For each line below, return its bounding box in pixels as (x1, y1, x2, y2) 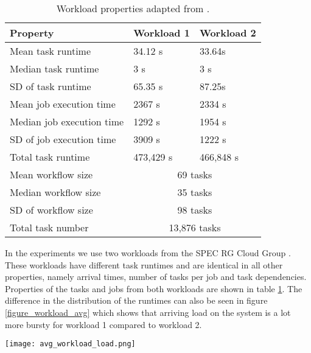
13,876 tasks (169, 220, 221, 234)
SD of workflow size (10, 203, 93, 217)
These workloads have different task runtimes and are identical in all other (5, 258, 283, 271)
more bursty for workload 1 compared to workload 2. (5, 318, 202, 330)
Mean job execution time (10, 97, 116, 111)
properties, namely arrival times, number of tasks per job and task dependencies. (5, 270, 307, 283)
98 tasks (177, 203, 212, 217)
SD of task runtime (10, 79, 91, 93)
